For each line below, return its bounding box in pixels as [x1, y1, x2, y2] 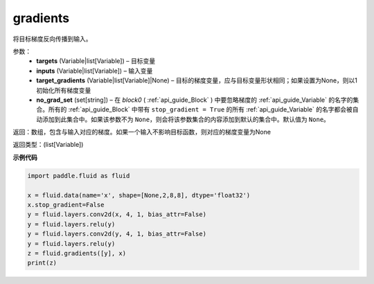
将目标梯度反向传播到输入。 [12, 35, 92, 43]
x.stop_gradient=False [27, 201, 105, 208]
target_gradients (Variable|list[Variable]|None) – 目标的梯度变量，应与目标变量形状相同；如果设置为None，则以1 [36, 76, 358, 85]
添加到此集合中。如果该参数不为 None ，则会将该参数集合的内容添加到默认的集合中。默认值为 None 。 [42, 115, 330, 123]
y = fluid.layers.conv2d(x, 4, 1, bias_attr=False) [27, 211, 207, 218]
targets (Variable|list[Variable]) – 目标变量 [36, 57, 156, 65]
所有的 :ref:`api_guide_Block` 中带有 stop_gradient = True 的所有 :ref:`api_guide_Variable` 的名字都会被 [48, 105, 353, 114]
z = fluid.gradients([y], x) [27, 249, 127, 257]
